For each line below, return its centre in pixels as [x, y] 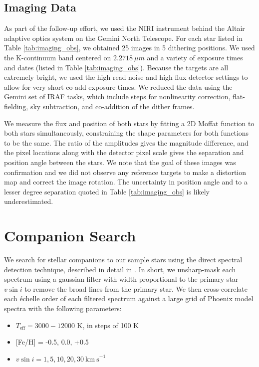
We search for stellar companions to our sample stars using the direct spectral [123, 260]
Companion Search [70, 236]
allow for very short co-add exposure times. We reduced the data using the [118, 87]
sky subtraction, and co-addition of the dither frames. [112, 106]
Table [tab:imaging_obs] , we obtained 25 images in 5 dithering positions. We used [129, 48]
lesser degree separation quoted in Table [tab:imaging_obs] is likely [107, 191]
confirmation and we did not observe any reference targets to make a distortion [125, 172]
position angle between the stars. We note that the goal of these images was [120, 162]
